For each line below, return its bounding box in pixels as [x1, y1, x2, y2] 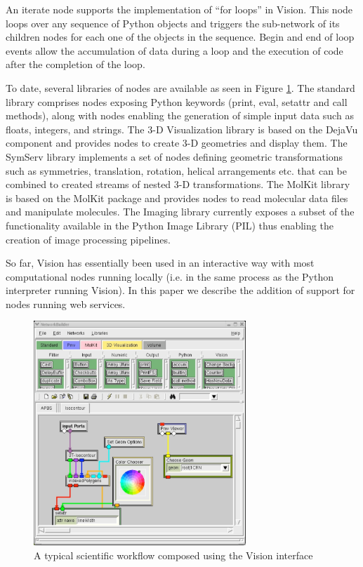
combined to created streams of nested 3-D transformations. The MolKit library [6, 177, 350, 192]
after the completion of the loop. [6, 57, 145, 72]
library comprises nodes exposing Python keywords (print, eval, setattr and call [6, 94, 348, 109]
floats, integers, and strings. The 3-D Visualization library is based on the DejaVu [6, 121, 358, 136]
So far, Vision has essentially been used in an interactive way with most [6, 255, 315, 270]
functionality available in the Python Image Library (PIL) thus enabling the [6, 218, 334, 232]
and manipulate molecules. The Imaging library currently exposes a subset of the [6, 204, 355, 219]
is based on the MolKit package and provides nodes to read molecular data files [6, 190, 348, 205]
